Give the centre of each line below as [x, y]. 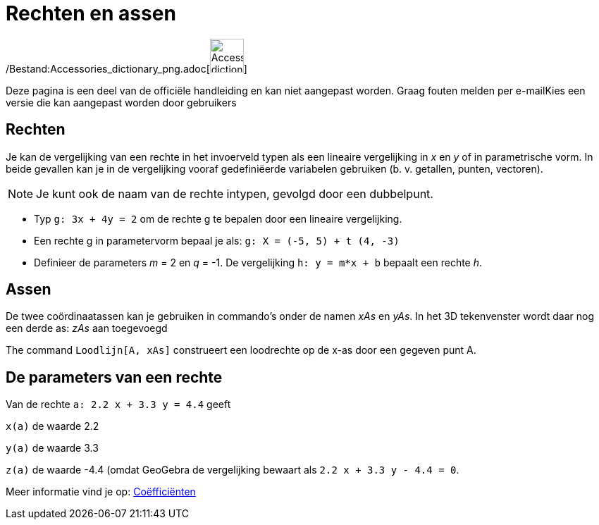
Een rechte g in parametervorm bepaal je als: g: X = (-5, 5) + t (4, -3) [217, 240]
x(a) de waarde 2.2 [53, 426]
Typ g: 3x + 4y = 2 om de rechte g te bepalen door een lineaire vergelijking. [218, 218]
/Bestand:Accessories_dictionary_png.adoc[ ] [126, 68]
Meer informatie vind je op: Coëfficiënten [101, 492]
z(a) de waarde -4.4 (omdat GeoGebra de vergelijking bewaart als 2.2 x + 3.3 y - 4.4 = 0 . [233, 470]
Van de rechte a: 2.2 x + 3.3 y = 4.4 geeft [118, 404]
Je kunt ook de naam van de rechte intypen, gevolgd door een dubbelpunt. [235, 193]
